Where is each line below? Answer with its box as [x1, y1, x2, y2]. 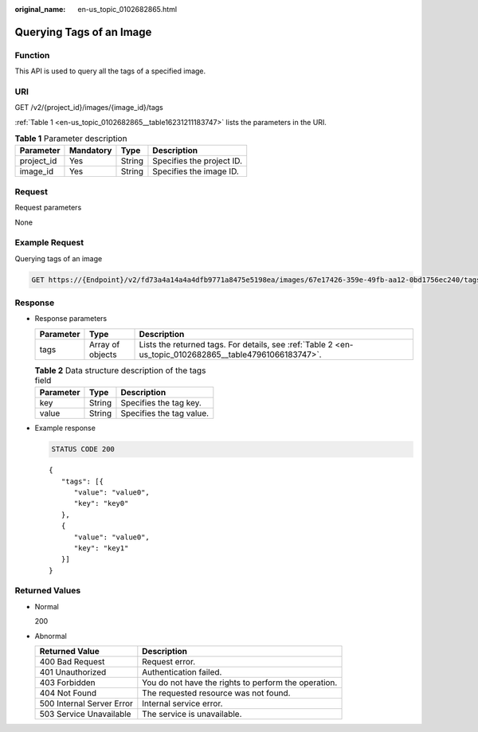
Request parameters [14, 203, 82, 213]
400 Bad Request [39, 656, 105, 667]
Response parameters [34, 314, 108, 323]
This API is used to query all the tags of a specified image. [14, 66, 206, 76]
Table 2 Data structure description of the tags [34, 365, 206, 376]
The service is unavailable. [142, 709, 242, 720]
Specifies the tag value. [120, 408, 210, 419]
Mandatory [69, 145, 112, 156]
